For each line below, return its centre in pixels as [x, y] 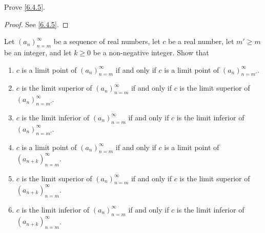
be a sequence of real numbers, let [107, 41]
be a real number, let [201, 41]
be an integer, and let [38, 52]
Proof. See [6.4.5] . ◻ [36, 24]
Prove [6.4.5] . [25, 7]
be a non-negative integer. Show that [151, 52]
